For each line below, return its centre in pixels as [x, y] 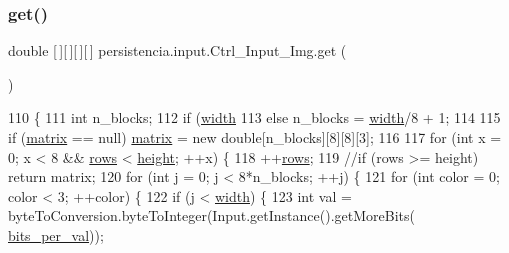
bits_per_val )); [56, 234]
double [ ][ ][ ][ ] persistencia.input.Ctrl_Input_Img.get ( [177, 50]
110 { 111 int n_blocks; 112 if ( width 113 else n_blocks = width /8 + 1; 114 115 [254, 117]
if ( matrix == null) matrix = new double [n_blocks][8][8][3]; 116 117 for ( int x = [255, 137]
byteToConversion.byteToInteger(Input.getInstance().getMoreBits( [211, 215]
